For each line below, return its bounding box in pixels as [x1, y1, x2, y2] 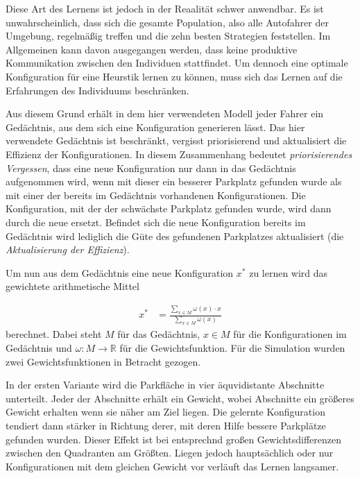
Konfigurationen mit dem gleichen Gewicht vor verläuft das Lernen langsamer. [6, 459, 339, 473]
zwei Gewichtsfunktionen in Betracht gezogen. [6, 354, 201, 368]
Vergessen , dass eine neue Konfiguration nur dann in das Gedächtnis [6, 160, 296, 175]
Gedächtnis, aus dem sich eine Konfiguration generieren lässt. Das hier [6, 119, 305, 134]
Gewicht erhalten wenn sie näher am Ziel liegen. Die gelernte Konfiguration [6, 404, 325, 419]
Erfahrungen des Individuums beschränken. [6, 83, 189, 97]
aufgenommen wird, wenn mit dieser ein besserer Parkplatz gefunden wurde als [6, 174, 342, 189]
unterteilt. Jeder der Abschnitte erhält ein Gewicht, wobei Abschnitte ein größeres [6, 391, 354, 405]
